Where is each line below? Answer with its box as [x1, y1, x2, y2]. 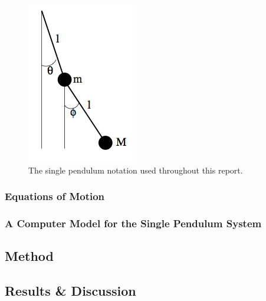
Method [5, 247, 54, 265]
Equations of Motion [5, 189, 105, 204]
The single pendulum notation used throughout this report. [28, 163, 243, 176]
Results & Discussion [5, 282, 136, 300]
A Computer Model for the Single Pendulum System [5, 215, 262, 230]
